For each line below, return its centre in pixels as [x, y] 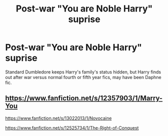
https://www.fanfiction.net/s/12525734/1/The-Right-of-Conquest [72, 127]
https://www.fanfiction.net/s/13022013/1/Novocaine [58, 118]
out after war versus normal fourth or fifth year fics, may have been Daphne [83, 77]
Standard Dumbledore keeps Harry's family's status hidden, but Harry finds [83, 72]
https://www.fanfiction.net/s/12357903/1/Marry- [84, 98]
